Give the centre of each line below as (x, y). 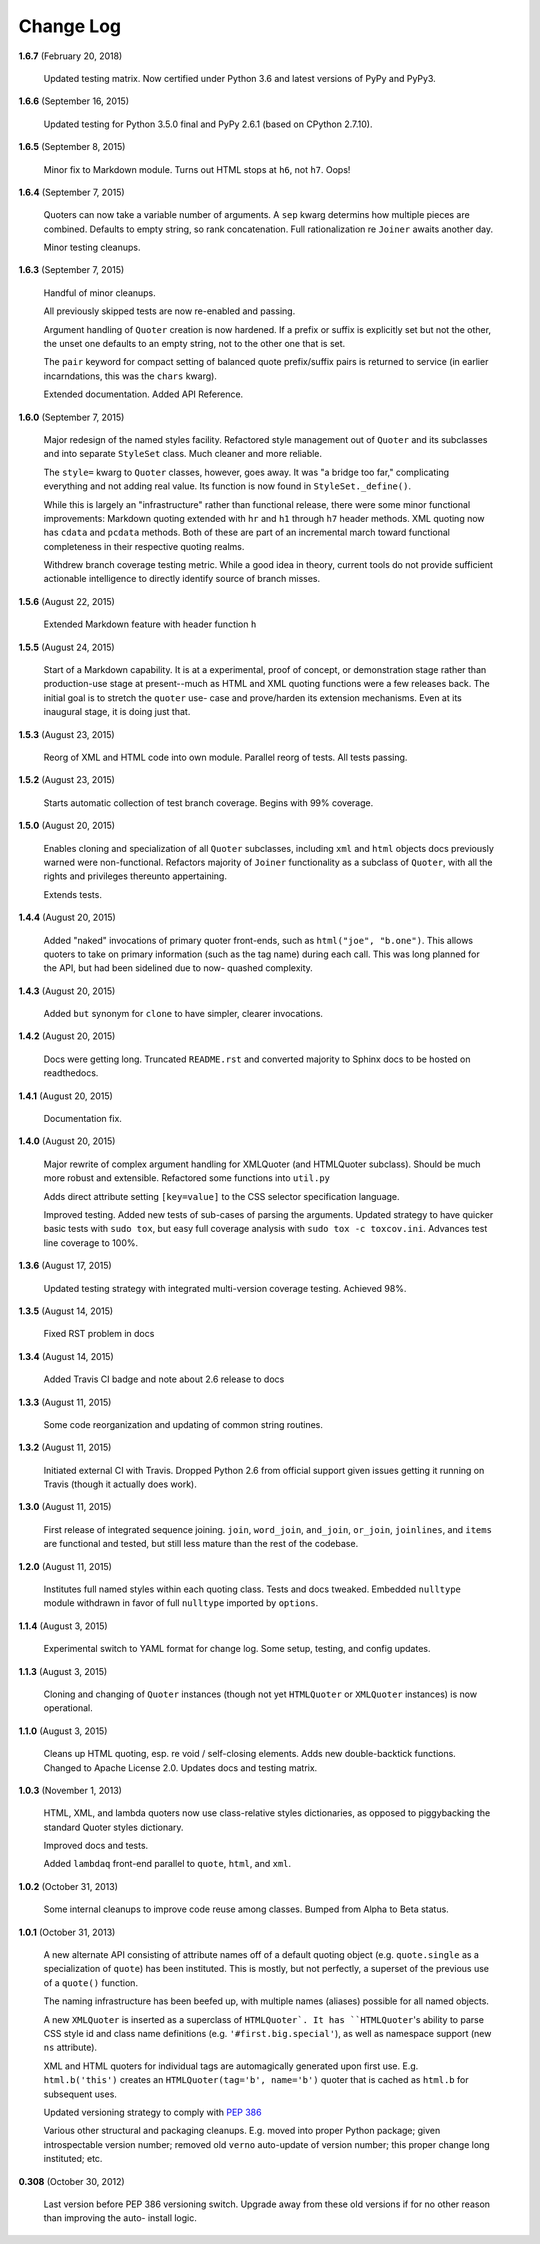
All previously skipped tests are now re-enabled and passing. (169, 311)
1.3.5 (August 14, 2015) (66, 1311)
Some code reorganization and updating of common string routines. (183, 1424)
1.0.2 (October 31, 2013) (68, 1886)
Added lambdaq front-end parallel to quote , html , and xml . (167, 1864)
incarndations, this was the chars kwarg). (130, 376)
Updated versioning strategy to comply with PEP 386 (152, 2112)
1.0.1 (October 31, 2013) (67, 1932)
